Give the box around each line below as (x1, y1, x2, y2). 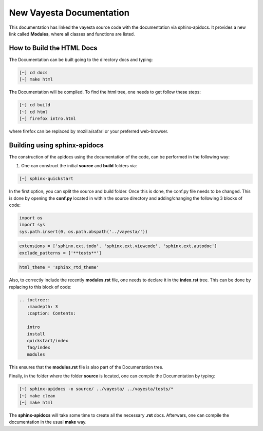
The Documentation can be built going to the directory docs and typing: (9, 57, 153, 62)
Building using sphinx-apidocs (9, 141, 104, 149)
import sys (19, 222, 45, 228)
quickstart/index (27, 338, 68, 344)
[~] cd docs (19, 70, 48, 75)
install (27, 331, 45, 336)
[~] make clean (19, 393, 56, 398)
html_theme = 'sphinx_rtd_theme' (19, 265, 99, 270)
